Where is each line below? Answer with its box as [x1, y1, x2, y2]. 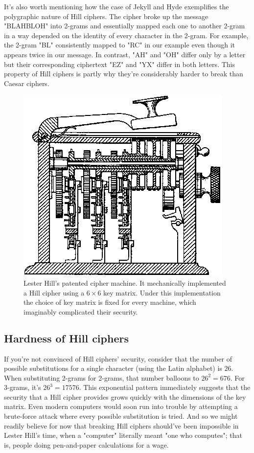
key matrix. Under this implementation [103, 287, 221, 297]
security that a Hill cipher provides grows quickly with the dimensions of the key [4, 391, 246, 402]
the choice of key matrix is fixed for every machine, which [23, 297, 196, 307]
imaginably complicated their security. [23, 306, 138, 317]
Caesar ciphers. [4, 78, 49, 88]
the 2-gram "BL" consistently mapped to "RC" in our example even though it [4, 40, 235, 50]
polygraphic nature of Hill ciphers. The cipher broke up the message [4, 11, 208, 21]
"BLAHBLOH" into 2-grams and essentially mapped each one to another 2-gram [4, 21, 245, 31]
